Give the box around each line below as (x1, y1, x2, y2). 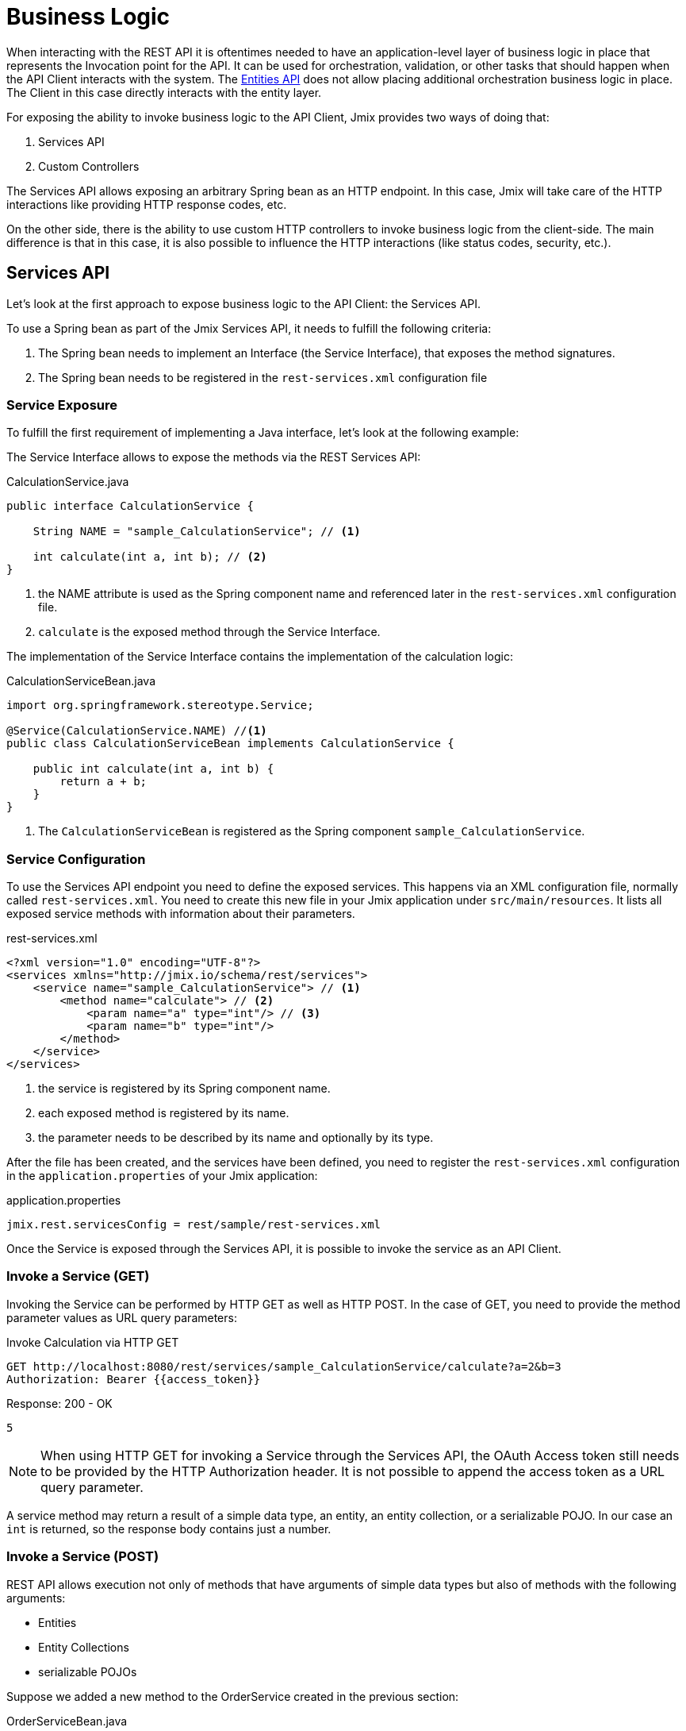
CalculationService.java (6, 475, 129, 489)
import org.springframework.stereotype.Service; (6, 699, 314, 712)
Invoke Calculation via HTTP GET (6, 1335, 179, 1349)
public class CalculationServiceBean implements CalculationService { (6, 737, 454, 750)
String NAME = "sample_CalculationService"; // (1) (33, 525, 361, 538)
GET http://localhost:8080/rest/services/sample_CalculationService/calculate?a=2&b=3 (6, 1359, 561, 1373)
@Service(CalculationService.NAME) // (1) (6, 724, 267, 738)
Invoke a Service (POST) (6, 1548, 159, 1565)
